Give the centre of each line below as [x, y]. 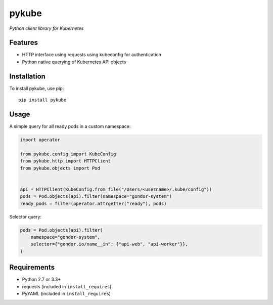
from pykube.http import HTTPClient [65, 161]
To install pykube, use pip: [37, 88]
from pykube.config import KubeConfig [68, 154]
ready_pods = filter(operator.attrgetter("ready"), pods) [93, 203]
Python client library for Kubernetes [47, 28]
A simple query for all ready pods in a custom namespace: [70, 126]
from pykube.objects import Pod [60, 168]
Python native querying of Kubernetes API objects [74, 62]
